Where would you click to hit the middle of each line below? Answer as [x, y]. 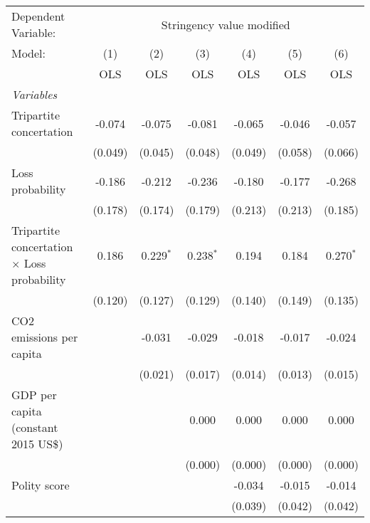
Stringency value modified [226, 24]
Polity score [41, 485]
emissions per [45, 337]
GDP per [34, 395]
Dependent [38, 16]
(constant [35, 427]
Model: [29, 53]
